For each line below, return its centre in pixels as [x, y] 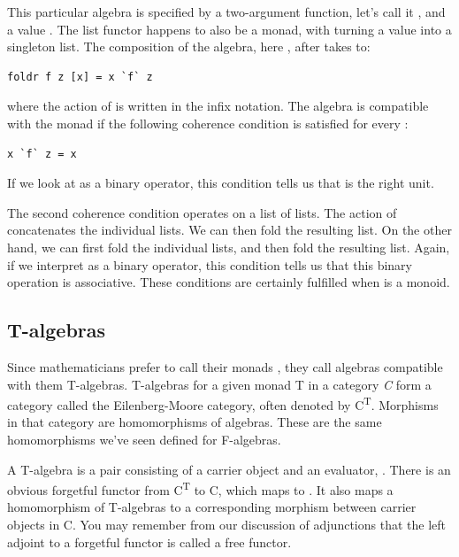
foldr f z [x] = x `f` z [80, 77]
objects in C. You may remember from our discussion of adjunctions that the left [226, 524]
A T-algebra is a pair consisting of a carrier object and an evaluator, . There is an [229, 469]
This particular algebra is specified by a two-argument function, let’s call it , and [226, 12]
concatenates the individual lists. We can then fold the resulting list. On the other [229, 230]
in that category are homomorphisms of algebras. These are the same [195, 422]
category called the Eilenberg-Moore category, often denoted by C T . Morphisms [223, 403]
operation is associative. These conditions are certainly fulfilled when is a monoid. [229, 282]
